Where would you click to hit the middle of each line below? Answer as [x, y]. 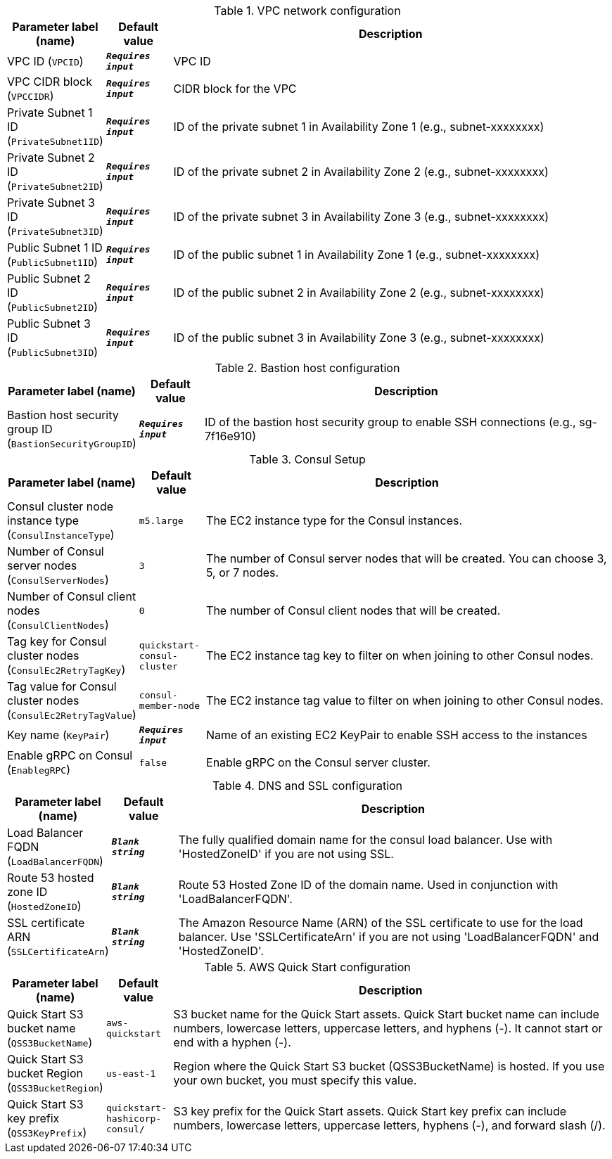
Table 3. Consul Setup [307, 459]
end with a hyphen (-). [232, 1042]
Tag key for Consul [57, 641]
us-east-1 [131, 1073]
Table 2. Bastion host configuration [307, 368]
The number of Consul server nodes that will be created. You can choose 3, [407, 558]
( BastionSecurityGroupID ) [72, 443]
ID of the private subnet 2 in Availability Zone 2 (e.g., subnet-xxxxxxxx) [361, 172]
